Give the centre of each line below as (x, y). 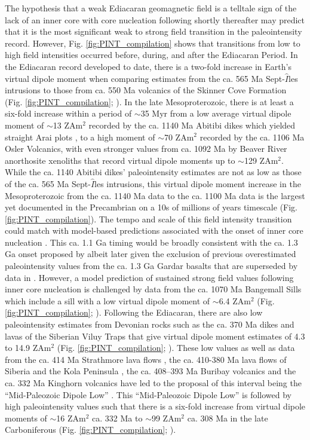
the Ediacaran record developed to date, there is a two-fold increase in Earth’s (148, 66)
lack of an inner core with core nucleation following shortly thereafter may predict (155, 19)
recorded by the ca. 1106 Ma (252, 137)
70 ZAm (179, 137)
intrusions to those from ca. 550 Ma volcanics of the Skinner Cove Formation (146, 90)
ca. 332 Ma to (117, 418)
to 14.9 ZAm (28, 348)
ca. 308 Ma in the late (228, 418)
